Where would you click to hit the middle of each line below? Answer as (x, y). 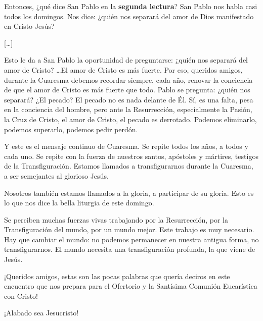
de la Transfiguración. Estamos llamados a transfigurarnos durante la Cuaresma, (129, 166)
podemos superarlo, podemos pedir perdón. (71, 129)
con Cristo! (21, 296)
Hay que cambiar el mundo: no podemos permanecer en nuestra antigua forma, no (131, 239)
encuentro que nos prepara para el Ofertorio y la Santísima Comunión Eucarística (131, 286)
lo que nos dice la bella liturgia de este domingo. (79, 203)
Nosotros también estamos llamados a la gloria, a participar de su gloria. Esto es (129, 193)
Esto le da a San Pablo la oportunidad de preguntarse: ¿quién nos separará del (126, 60)
